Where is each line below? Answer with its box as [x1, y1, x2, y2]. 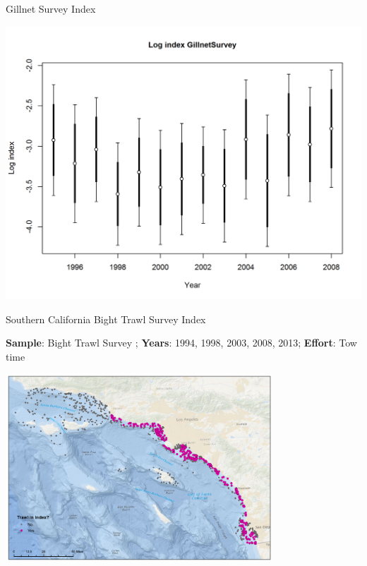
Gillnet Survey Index [6, 1, 96, 16]
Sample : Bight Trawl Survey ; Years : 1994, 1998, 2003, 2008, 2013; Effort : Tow [6, 335, 357, 350]
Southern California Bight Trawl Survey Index [6, 311, 206, 326]
